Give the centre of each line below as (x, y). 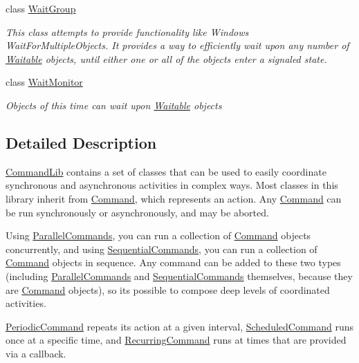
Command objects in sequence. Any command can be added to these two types (173, 262)
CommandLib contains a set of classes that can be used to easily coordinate (166, 171)
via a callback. (36, 353)
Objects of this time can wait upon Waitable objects (114, 105)
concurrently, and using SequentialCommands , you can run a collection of (162, 249)
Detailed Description (81, 142)
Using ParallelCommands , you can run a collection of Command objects (158, 235)
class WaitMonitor (44, 82)
